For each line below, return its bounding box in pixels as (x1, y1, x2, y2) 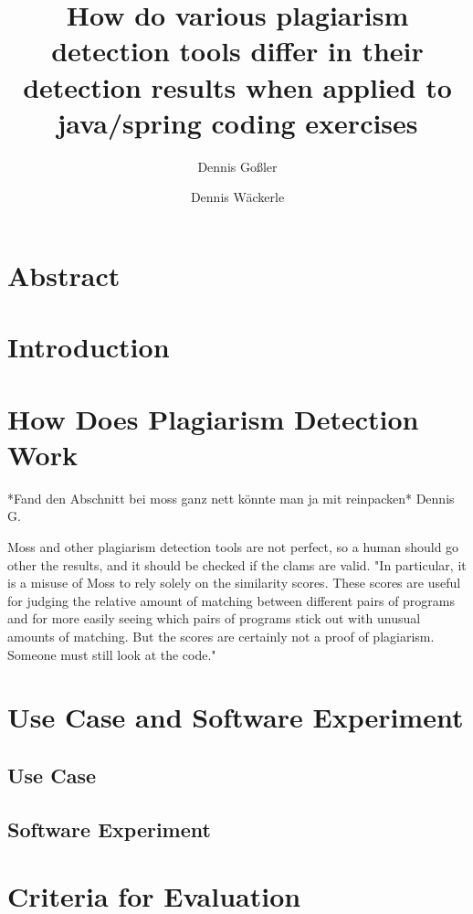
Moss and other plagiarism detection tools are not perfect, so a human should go (7, 537, 459, 556)
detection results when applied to (23, 68, 452, 105)
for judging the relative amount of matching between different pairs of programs (7, 590, 456, 610)
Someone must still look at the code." (7, 644, 216, 664)
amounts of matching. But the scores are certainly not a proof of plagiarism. (7, 626, 435, 645)
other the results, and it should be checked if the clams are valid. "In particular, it (7, 555, 467, 574)
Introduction (7, 328, 170, 366)
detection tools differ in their (51, 32, 424, 69)
